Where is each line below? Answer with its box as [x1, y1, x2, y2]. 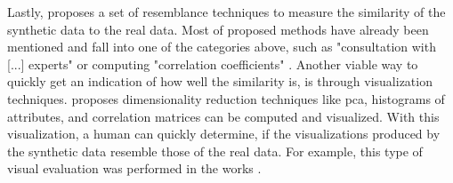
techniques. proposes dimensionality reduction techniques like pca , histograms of [7, 89, 445, 107]
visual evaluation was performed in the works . [7, 159, 262, 178]
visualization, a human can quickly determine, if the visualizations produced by [7, 124, 441, 143]
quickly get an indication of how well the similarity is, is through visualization [7, 72, 433, 91]
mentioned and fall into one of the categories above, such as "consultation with [7, 37, 436, 56]
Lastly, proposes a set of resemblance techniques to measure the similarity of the [7, 3, 446, 20]
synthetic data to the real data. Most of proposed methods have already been [7, 20, 429, 38]
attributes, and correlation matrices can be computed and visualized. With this [7, 107, 440, 125]
